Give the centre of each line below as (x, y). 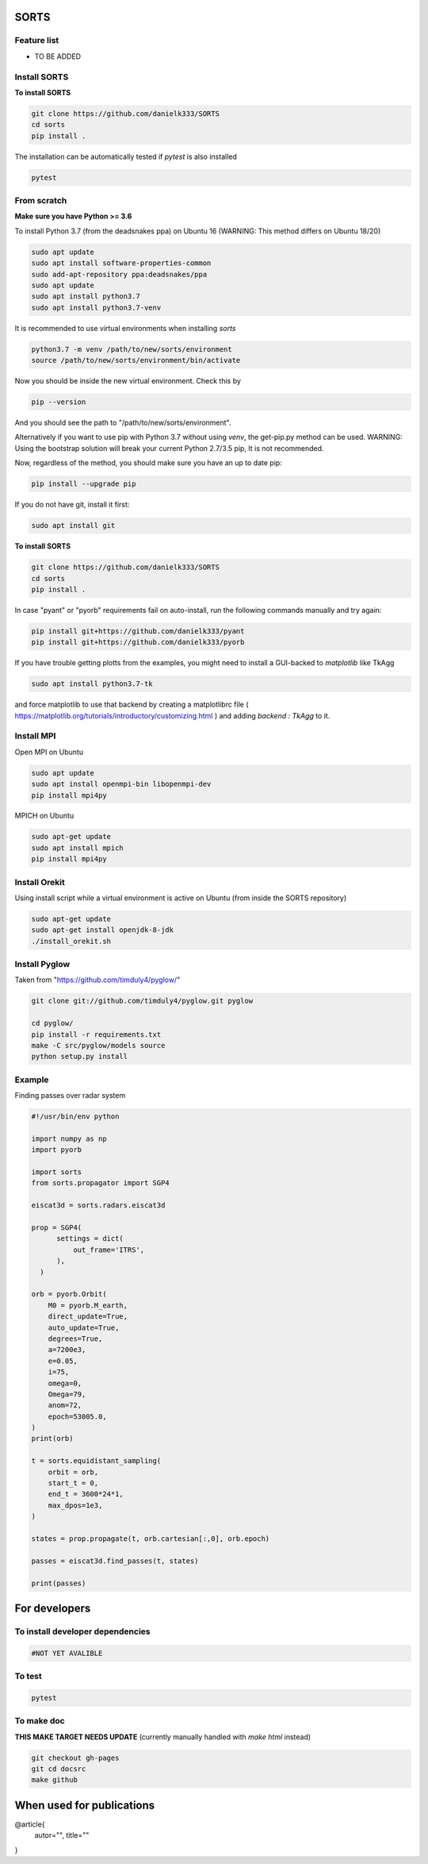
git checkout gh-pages (75, 1758)
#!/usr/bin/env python (75, 1117)
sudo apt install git (73, 526)
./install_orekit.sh (71, 941)
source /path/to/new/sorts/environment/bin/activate (136, 360)
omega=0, (65, 1383)
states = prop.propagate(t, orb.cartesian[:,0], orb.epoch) (151, 1539)
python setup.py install (80, 1057)
